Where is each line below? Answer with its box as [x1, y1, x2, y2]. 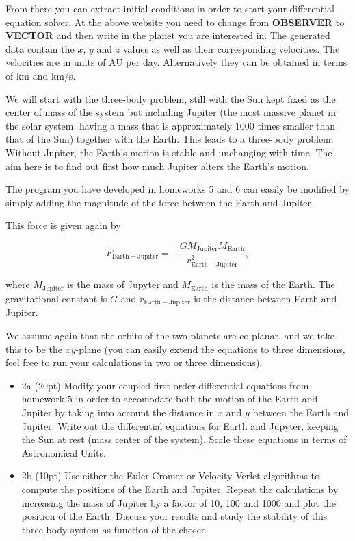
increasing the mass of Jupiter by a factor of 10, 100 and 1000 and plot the [21, 495, 336, 509]
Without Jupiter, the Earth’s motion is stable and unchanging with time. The [5, 145, 332, 159]
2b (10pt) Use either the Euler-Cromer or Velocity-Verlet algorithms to [21, 468, 320, 483]
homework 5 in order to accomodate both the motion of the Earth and [21, 392, 318, 406]
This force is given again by [5, 218, 121, 232]
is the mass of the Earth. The [211, 277, 335, 291]
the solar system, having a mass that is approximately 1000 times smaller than [5, 118, 336, 132]
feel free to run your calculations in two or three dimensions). [5, 355, 263, 370]
